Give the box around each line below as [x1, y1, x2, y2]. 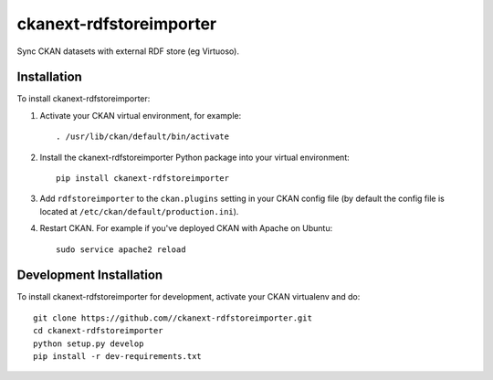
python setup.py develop [33, 338, 144, 349]
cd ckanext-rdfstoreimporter [33, 325, 163, 336]
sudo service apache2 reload [56, 244, 186, 255]
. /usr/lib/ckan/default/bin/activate [56, 132, 230, 142]
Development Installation [16, 268, 163, 283]
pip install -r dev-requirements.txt [33, 352, 203, 362]
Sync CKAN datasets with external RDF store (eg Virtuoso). [16, 46, 239, 57]
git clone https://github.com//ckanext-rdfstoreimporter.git [33, 312, 312, 323]
